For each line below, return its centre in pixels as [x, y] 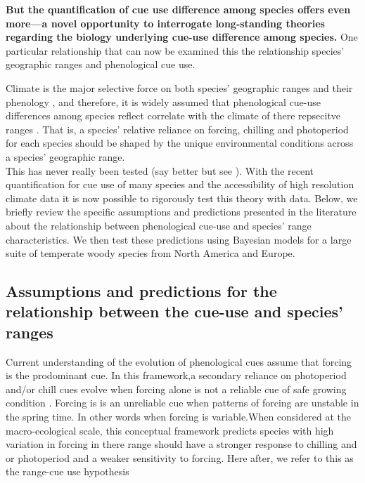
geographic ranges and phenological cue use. [101, 64]
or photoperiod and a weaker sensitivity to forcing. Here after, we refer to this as [180, 457]
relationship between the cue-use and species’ [174, 311]
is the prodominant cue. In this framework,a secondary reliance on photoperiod [176, 375]
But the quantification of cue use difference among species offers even [178, 9]
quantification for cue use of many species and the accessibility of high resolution [180, 184]
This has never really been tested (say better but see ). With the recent [160, 170]
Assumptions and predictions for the [141, 291]
